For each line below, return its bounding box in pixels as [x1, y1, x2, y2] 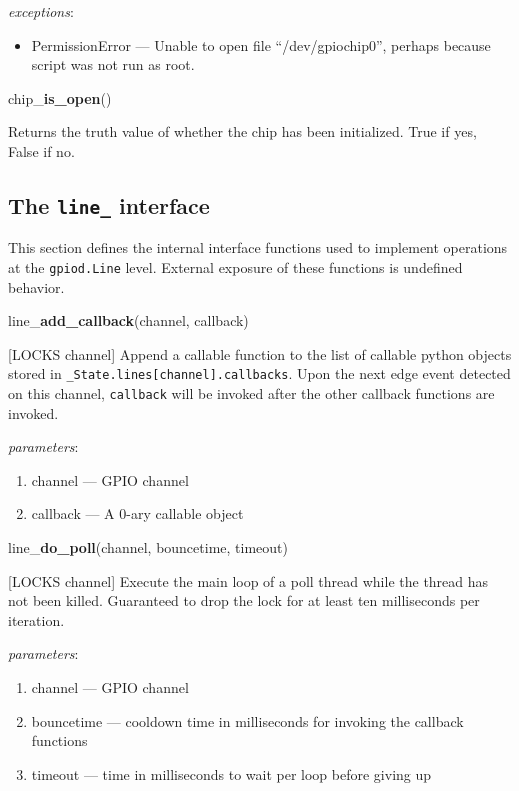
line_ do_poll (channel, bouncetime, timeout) [8, 537, 288, 558]
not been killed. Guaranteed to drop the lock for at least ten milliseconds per [8, 590, 480, 611]
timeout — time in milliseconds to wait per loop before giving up [31, 763, 432, 784]
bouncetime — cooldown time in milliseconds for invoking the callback [31, 710, 464, 731]
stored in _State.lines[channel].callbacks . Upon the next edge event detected [8, 363, 511, 384]
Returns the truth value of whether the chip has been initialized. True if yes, [8, 121, 477, 142]
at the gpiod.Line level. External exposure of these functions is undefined [8, 256, 463, 277]
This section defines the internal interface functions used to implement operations [8, 237, 508, 258]
